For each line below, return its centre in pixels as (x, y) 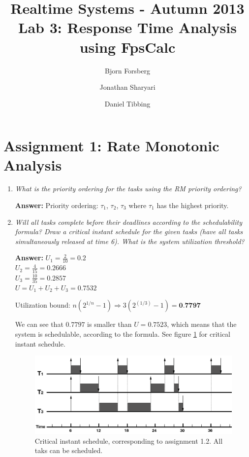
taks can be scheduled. (69, 450)
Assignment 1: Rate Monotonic (111, 146)
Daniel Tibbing (127, 103)
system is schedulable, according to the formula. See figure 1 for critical (123, 334)
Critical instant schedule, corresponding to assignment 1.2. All (129, 440)
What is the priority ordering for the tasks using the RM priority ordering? (128, 189)
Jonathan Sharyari (127, 87)
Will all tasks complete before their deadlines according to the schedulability (128, 222)
